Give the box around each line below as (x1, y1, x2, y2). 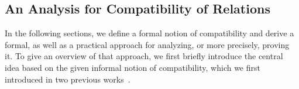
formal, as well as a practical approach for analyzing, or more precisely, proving (5, 38, 290, 50)
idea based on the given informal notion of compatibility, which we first (5, 61, 260, 73)
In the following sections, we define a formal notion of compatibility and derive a (5, 27, 294, 39)
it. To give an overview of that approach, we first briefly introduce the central (5, 50, 283, 62)
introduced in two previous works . (5, 73, 130, 85)
